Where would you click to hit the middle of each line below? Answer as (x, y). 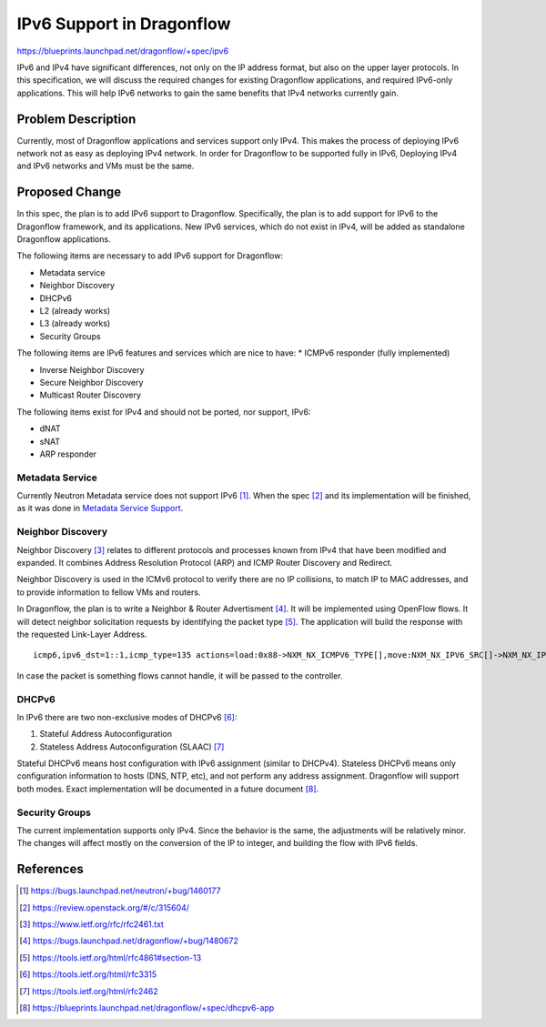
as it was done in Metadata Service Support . (100, 508)
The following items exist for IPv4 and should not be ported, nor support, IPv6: (164, 412)
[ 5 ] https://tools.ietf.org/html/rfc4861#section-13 (111, 957)
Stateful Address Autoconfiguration (106, 734)
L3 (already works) (75, 324)
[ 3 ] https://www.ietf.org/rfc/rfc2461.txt (91, 924)
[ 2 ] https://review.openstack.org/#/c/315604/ (105, 907)
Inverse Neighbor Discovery (92, 369)
